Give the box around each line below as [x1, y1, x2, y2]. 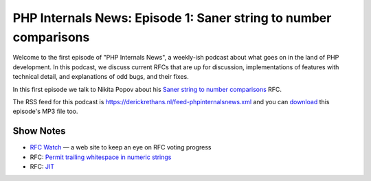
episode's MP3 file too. [12, 107, 78, 116]
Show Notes [12, 125, 66, 137]
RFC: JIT [30, 162, 55, 171]
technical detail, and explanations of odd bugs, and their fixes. [12, 73, 189, 81]
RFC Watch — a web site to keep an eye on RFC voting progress [30, 143, 212, 152]
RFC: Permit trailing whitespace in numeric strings [30, 153, 172, 161]
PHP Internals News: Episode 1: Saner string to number [12, 10, 332, 25]
